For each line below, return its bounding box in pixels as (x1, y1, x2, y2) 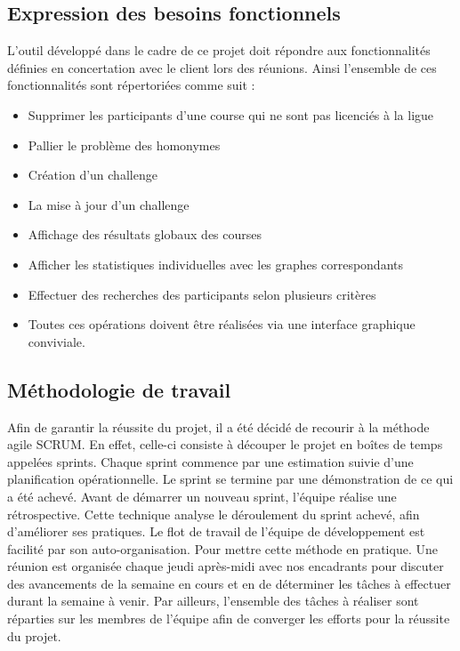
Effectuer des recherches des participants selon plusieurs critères (28, 285, 376, 303)
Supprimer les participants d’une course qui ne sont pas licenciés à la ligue (28, 105, 434, 124)
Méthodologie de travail (7, 375, 231, 403)
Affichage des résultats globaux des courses (28, 225, 262, 244)
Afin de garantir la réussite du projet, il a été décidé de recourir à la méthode (7, 417, 430, 436)
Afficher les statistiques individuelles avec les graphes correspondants (28, 254, 403, 273)
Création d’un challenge (28, 165, 157, 184)
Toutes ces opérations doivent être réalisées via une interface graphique (28, 315, 416, 334)
